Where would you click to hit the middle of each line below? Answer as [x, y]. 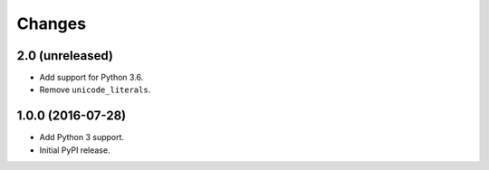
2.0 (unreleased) [65, 56]
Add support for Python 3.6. [91, 78]
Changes [51, 24]
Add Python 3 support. [82, 137]
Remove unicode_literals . [95, 90]
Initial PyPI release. [75, 150]
